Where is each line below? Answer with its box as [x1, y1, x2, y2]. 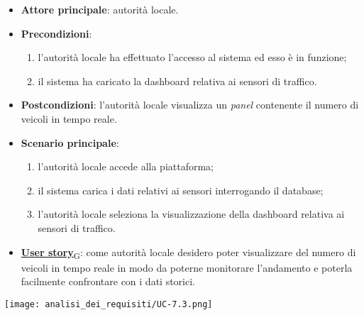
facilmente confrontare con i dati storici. [21, 274, 195, 289]
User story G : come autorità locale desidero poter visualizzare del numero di [21, 244, 356, 261]
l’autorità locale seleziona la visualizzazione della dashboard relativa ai [38, 206, 345, 221]
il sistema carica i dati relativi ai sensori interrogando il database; [38, 182, 324, 197]
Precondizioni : [21, 26, 92, 40]
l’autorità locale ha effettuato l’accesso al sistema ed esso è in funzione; [38, 50, 347, 65]
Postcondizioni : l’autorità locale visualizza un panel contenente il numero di [21, 97, 359, 112]
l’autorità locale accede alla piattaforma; [38, 159, 214, 174]
